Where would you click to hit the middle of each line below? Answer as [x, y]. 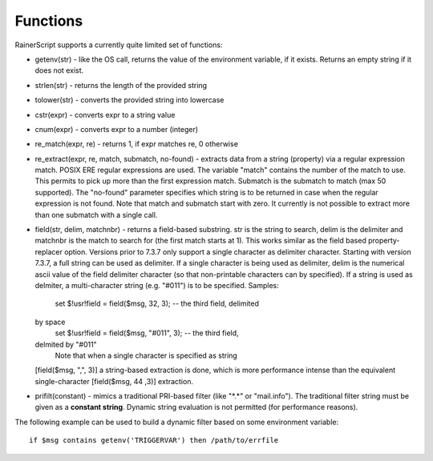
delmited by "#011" [66, 344]
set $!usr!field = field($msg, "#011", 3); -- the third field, [147, 333]
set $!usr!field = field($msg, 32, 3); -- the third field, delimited [157, 303]
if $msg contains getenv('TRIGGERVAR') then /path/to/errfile [154, 441]
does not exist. [59, 70]
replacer [49, 251]
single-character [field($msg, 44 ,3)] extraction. [114, 381]
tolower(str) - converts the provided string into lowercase [129, 100]
